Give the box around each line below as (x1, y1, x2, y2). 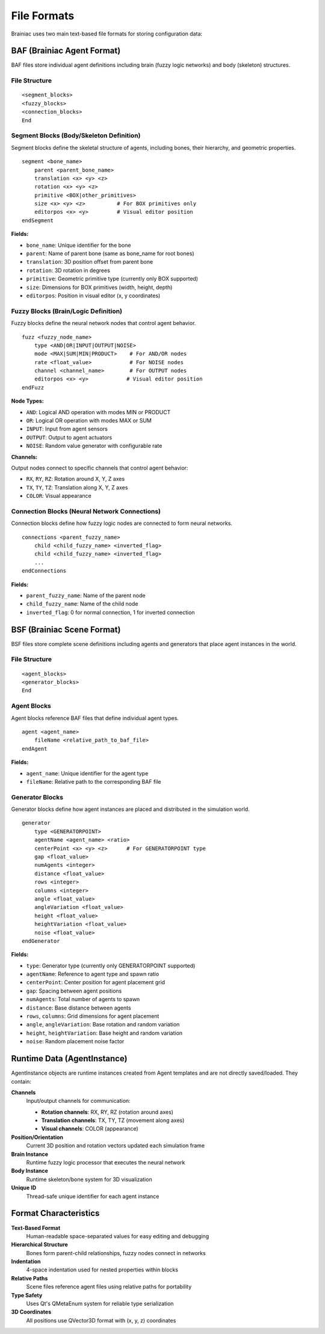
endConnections (22, 568, 67, 574)
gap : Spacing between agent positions (26, 987, 122, 994)
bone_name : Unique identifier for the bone (26, 241, 131, 249)
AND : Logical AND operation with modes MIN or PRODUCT (26, 408, 171, 415)
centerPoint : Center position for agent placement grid (26, 979, 166, 986)
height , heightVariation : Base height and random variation (26, 1029, 183, 1037)
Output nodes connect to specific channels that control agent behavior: (11, 464, 188, 471)
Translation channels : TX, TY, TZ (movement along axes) (41, 1117, 185, 1124)
